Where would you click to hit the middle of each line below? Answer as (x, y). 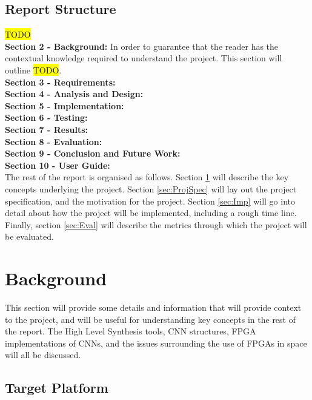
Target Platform (57, 388)
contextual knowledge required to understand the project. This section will (144, 58)
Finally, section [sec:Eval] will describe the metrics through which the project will (156, 224)
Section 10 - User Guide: (58, 165)
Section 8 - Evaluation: (54, 141)
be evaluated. (29, 236)
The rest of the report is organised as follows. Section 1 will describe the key (147, 177)
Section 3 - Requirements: (60, 82)
